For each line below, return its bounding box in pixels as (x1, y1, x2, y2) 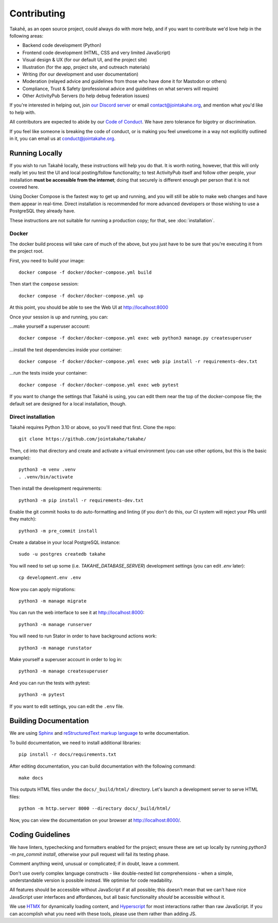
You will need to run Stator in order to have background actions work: (9, 633, 157, 639)
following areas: (9, 32, 44, 39)
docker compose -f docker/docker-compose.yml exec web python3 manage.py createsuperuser (19, 335, 252, 341)
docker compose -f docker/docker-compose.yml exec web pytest (19, 382, 179, 388)
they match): (9, 516, 37, 522)
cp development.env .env (19, 575, 81, 581)
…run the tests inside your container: (9, 370, 88, 376)
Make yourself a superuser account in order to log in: (9, 656, 123, 662)
